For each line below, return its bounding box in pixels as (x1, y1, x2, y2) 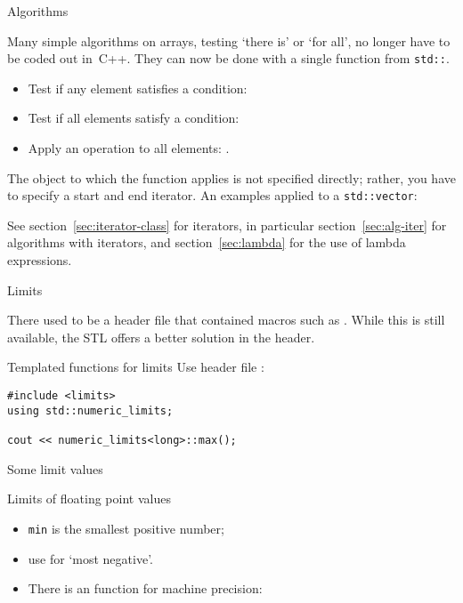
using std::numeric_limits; (7, 404, 174, 417)
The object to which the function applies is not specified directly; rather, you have (7, 168, 456, 187)
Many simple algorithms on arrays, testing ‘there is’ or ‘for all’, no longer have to (7, 31, 451, 50)
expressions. (7, 251, 72, 269)
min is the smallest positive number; (28, 519, 224, 537)
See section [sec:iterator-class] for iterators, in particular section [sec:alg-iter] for (7, 215, 447, 234)
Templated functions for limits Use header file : (7, 358, 264, 376)
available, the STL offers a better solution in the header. (7, 327, 315, 346)
